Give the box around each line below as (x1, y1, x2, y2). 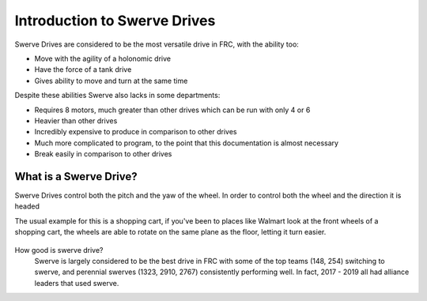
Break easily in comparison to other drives (34, 149, 172, 159)
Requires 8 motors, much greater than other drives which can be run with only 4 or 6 (34, 105, 311, 115)
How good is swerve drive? (14, 245, 104, 254)
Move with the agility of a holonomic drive (34, 54, 172, 63)
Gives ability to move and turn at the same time (34, 76, 188, 85)
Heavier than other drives (34, 115, 118, 126)
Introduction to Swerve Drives (14, 12, 216, 29)
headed (14, 201, 40, 211)
